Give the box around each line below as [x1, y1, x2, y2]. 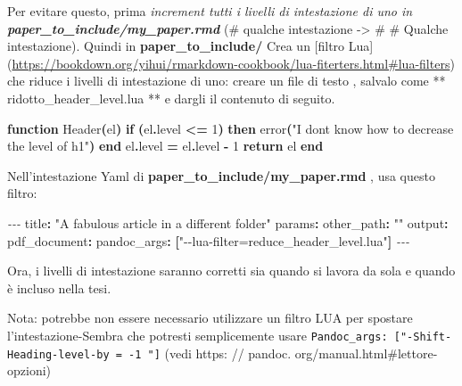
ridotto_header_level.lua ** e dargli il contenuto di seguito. [7, 88, 335, 107]
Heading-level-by [7, 348, 110, 361]
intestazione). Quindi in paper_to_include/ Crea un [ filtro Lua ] [7, 37, 374, 55]
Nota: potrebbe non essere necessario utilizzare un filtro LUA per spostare [7, 308, 413, 327]
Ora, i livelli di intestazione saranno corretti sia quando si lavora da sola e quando [7, 261, 456, 280]
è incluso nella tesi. [7, 278, 111, 297]
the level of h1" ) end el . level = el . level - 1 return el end [7, 136, 324, 155]
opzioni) [7, 361, 52, 380]
